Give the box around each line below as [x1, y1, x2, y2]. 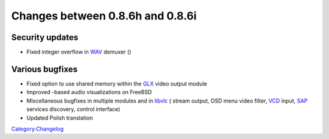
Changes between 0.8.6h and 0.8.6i [11, 9, 197, 22]
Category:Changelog [11, 125, 64, 132]
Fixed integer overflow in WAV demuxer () [26, 49, 132, 56]
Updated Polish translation [26, 114, 93, 121]
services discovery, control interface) [26, 106, 121, 113]
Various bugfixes [11, 64, 78, 74]
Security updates [11, 32, 79, 42]
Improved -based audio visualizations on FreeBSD [26, 89, 152, 96]
